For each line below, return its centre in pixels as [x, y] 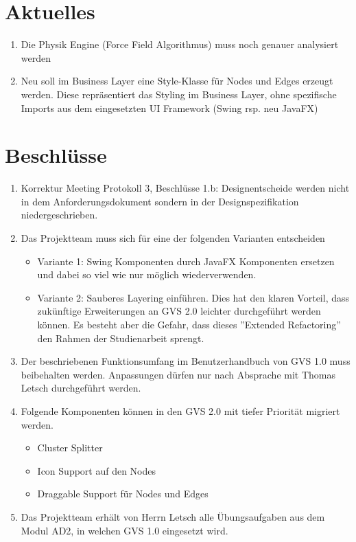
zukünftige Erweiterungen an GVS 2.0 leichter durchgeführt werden [179, 311]
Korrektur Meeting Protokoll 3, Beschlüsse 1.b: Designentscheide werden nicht [185, 188]
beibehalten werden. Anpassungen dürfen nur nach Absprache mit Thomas [178, 374]
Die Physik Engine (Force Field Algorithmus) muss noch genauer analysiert [180, 44]
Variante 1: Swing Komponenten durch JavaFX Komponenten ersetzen [186, 261]
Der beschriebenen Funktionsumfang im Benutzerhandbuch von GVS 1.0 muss [186, 361]
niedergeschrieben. [59, 215]
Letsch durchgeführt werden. [81, 388]
